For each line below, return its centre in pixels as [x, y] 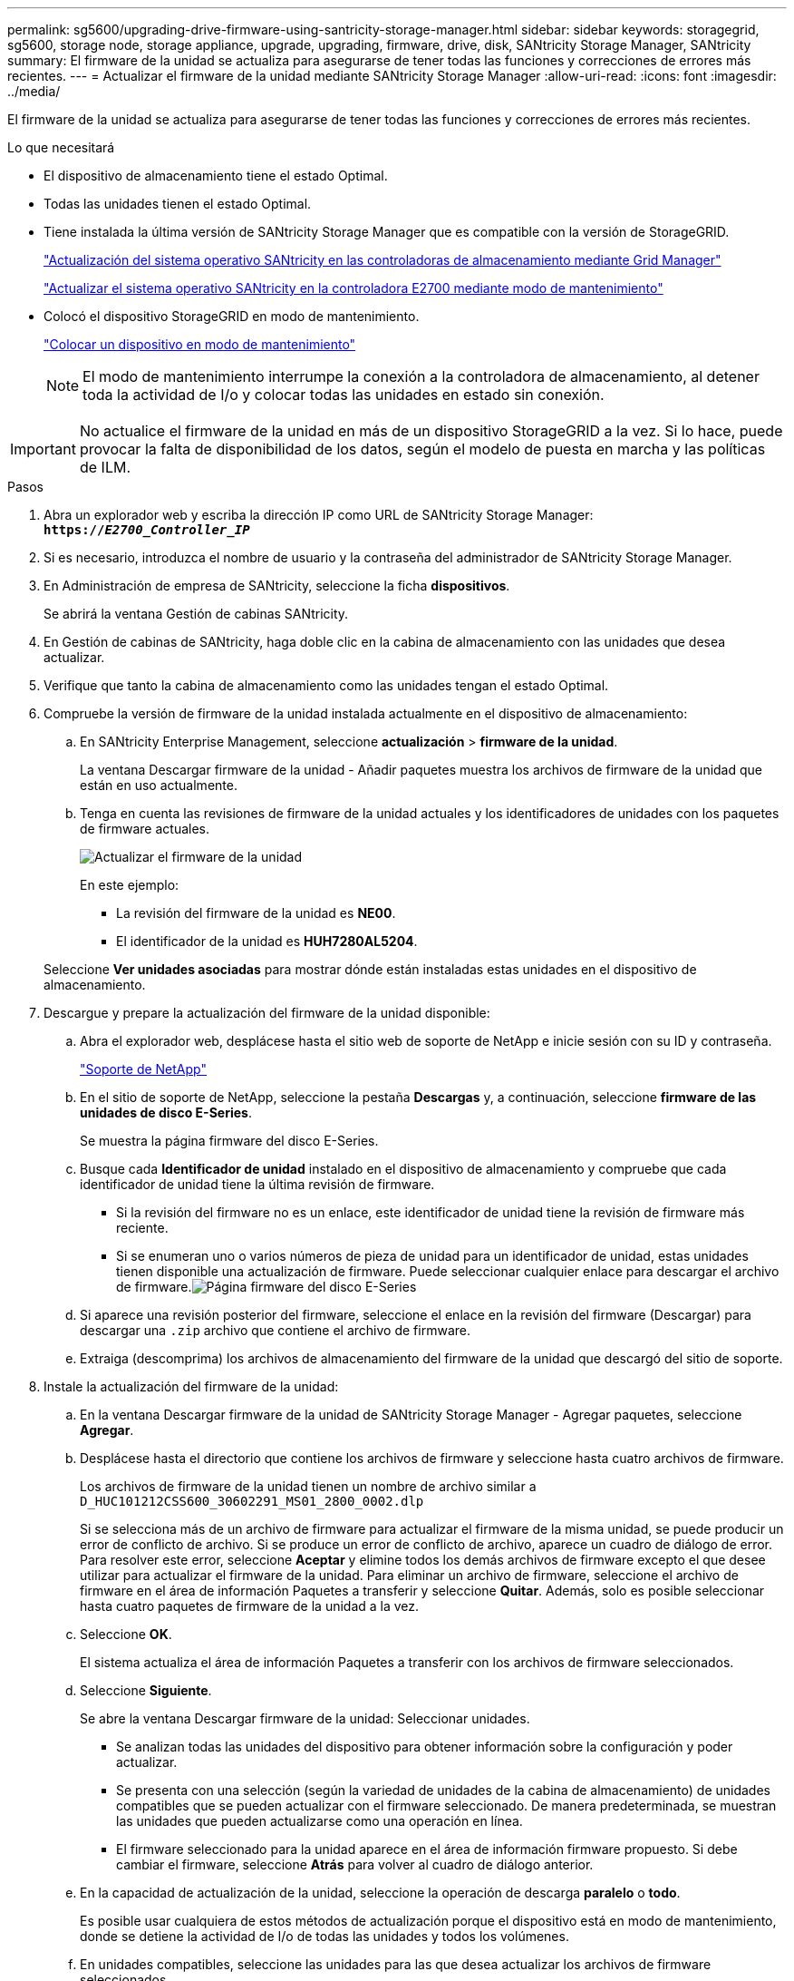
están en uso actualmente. [159, 785]
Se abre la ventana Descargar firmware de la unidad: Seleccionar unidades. [305, 1718]
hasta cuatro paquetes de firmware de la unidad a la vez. [250, 1606]
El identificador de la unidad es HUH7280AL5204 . [267, 941]
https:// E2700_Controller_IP [147, 530]
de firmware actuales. [145, 829]
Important [43, 449]
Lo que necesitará [61, 147]
